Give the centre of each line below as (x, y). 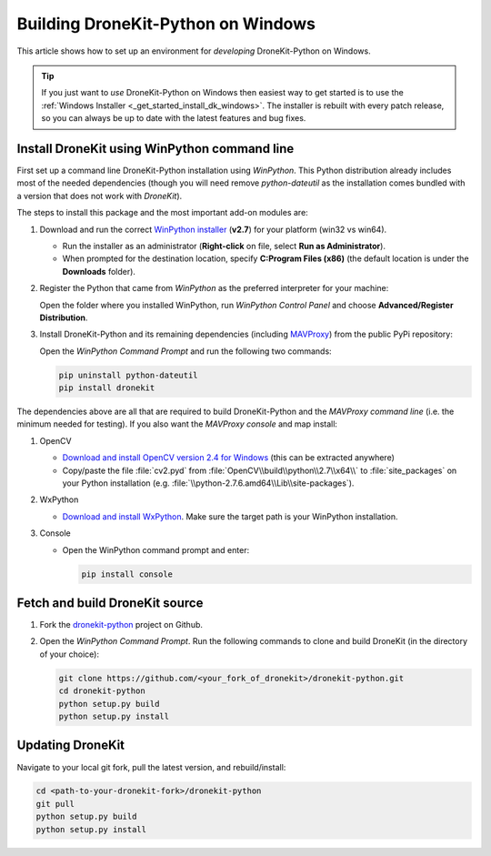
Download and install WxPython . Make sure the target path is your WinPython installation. (230, 516)
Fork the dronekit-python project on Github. (121, 625)
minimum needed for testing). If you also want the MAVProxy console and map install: (177, 424)
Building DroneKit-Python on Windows (166, 24)
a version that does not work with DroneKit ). (100, 196)
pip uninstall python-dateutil (129, 375)
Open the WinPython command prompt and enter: (156, 549)
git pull (55, 804)
